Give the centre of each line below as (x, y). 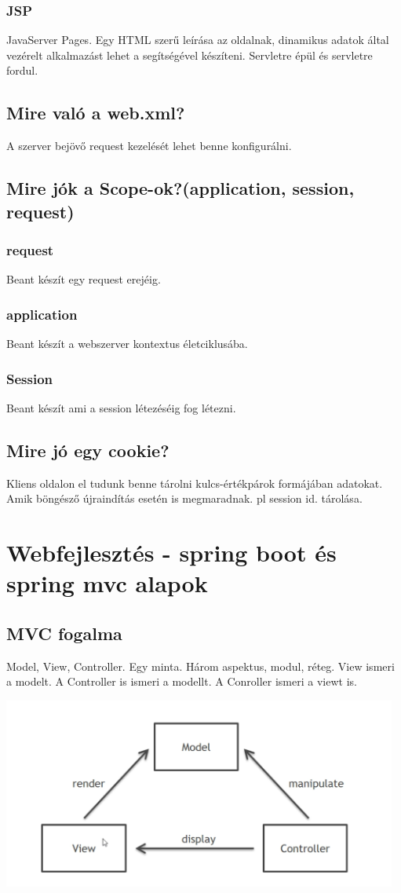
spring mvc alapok (107, 583)
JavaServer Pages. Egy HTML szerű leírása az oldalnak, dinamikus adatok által (198, 40)
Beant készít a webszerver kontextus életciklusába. (127, 343)
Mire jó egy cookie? (88, 450)
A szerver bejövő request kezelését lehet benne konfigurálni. (149, 146)
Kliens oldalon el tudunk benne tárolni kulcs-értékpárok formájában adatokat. (195, 483)
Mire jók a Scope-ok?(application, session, (180, 188)
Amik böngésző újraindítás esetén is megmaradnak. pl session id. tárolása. (184, 498)
